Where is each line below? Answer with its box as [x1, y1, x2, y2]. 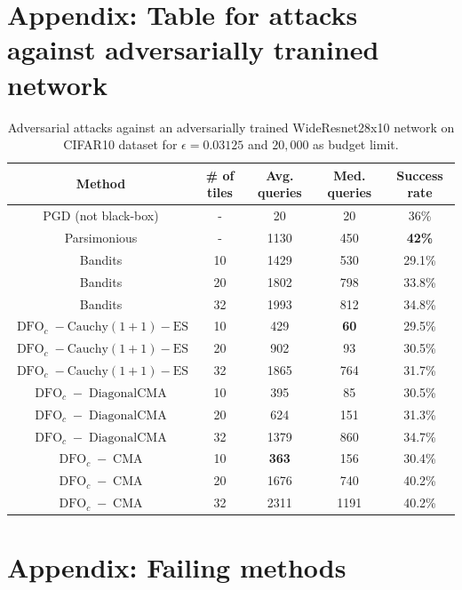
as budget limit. [313, 135, 399, 154]
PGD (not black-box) [43, 206, 159, 225]
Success [396, 165, 443, 184]
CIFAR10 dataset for [63, 135, 178, 154]
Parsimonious [64, 227, 138, 246]
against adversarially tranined [7, 31, 379, 68]
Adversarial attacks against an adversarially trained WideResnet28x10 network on [7, 117, 455, 136]
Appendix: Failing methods [7, 549, 346, 586]
